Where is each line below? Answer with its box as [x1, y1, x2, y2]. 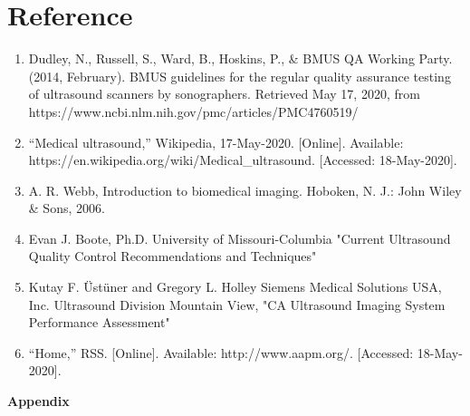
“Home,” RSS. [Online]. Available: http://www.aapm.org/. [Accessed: [28, 343, 414, 362]
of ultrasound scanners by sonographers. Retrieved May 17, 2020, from [28, 84, 420, 103]
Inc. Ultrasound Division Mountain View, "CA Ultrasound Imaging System [28, 295, 446, 314]
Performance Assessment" [28, 313, 170, 332]
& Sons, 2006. [28, 198, 105, 218]
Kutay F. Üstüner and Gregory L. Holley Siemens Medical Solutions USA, [28, 277, 442, 296]
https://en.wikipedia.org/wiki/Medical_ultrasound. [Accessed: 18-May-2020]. [28, 150, 457, 169]
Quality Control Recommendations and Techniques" [28, 247, 317, 266]
